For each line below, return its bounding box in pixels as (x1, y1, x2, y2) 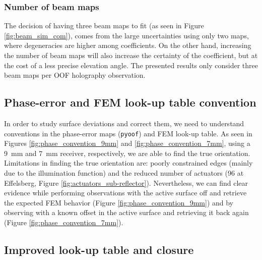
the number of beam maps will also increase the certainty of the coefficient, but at (4, 50, 258, 60)
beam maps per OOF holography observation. (4, 70, 146, 80)
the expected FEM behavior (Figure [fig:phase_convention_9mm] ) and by (4, 197, 234, 207)
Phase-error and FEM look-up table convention (4, 94, 256, 110)
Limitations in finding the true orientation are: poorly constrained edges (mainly (4, 158, 253, 168)
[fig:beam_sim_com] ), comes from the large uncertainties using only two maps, (4, 30, 249, 40)
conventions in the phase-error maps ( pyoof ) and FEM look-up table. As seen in (4, 128, 252, 138)
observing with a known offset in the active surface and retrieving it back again (4, 207, 249, 218)
